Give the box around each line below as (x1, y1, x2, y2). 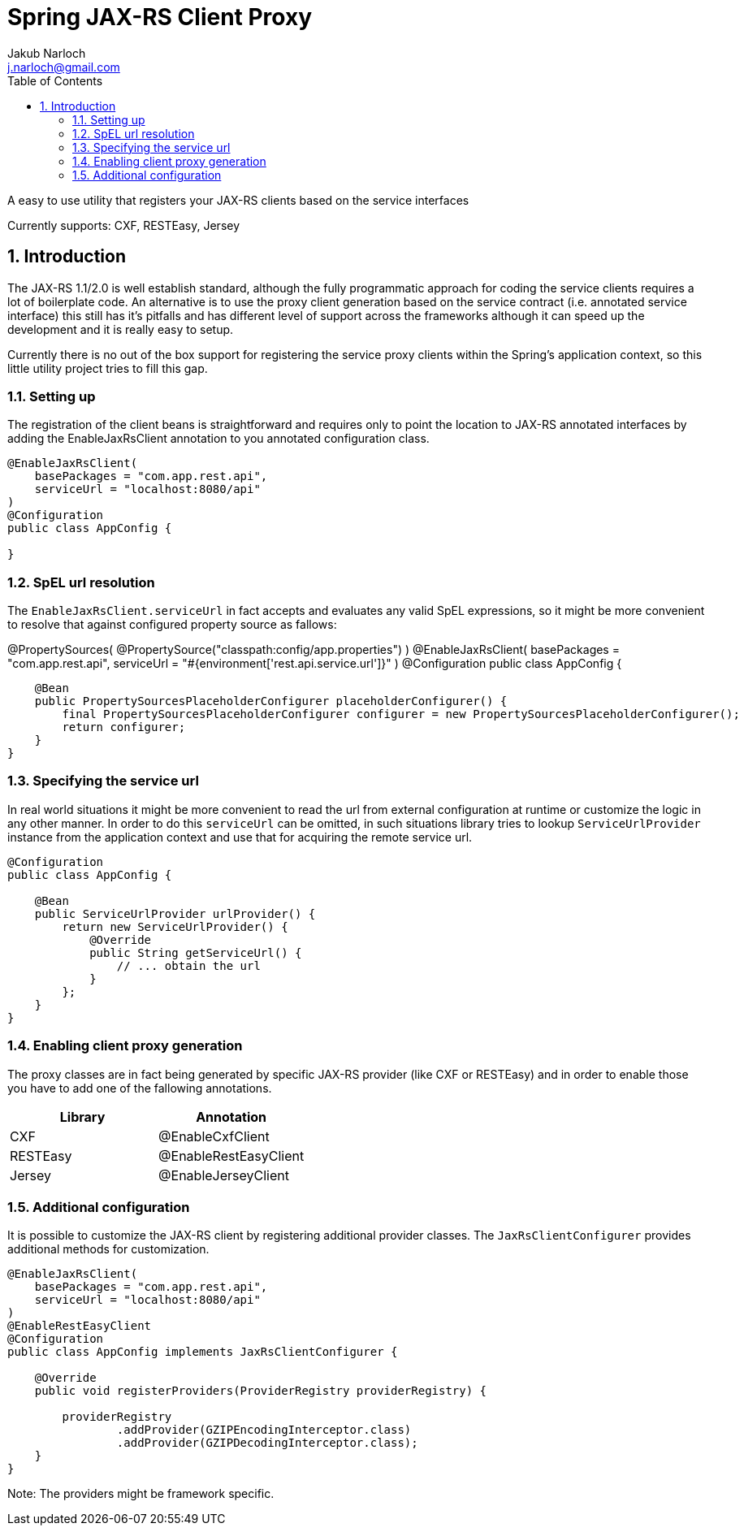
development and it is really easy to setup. (7, 322, 234, 336)
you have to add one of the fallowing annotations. (7, 1080, 272, 1095)
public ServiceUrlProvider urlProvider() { (34, 907, 316, 920)
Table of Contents (7, 73, 103, 88)
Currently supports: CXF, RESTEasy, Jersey (7, 218, 240, 232)
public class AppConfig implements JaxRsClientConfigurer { (7, 1345, 398, 1359)
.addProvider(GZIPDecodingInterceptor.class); (116, 1436, 418, 1450)
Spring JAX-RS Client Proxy (7, 3, 313, 31)
